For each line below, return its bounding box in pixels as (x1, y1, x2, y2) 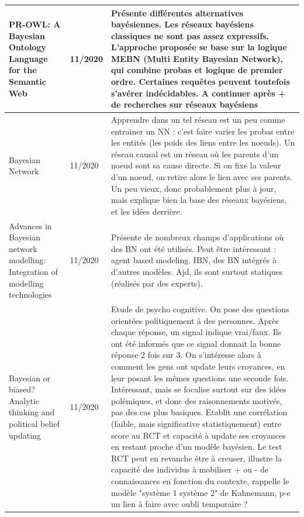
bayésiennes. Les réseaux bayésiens (110, 18, 254, 30)
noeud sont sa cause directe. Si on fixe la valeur (110, 159, 281, 171)
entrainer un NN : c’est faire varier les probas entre (110, 125, 295, 137)
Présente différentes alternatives (110, 6, 244, 19)
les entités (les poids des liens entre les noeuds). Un (110, 136, 295, 149)
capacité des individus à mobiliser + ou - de (110, 463, 268, 475)
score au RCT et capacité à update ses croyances (110, 429, 286, 441)
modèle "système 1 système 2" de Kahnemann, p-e (110, 486, 291, 498)
